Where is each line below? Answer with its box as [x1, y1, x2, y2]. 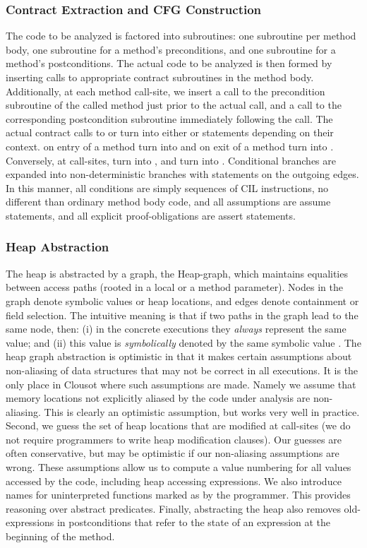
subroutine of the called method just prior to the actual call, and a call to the [6, 97, 342, 112]
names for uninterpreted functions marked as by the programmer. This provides [6, 487, 351, 502]
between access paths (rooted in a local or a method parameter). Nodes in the [6, 280, 343, 294]
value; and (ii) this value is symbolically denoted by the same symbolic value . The [6, 335, 361, 350]
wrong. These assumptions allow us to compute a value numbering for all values [6, 460, 351, 475]
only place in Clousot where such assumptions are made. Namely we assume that [6, 376, 356, 391]
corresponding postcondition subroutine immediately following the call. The [6, 111, 333, 126]
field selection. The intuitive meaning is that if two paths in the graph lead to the [6, 307, 359, 322]
